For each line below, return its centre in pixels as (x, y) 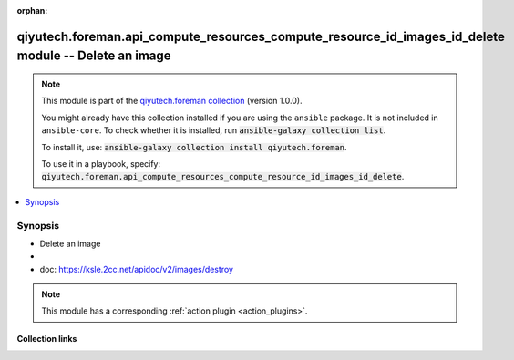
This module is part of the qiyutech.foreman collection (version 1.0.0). (172, 101)
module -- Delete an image (94, 56)
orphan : (32, 10)
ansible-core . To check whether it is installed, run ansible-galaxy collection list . (214, 130)
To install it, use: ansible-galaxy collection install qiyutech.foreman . (194, 147)
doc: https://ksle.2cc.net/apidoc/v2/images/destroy (137, 269)
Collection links (47, 339)
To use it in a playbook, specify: (101, 163)
